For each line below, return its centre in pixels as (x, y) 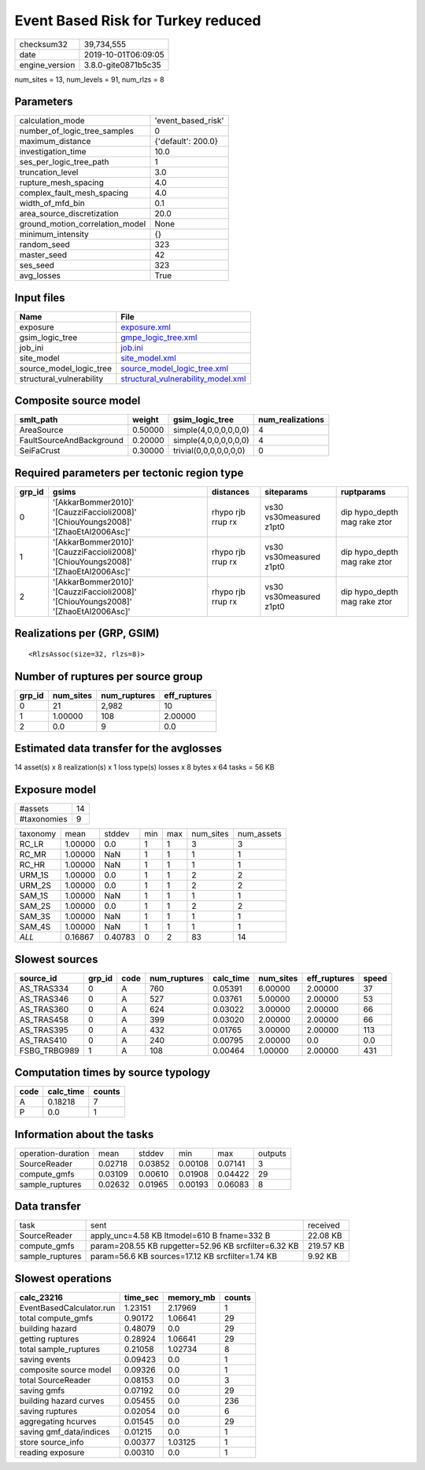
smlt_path (39, 419)
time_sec (141, 1297)
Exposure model (55, 790)
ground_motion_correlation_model (83, 224)
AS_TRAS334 (44, 988)
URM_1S (34, 875)
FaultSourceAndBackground (71, 441)
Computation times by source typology (113, 1073)
